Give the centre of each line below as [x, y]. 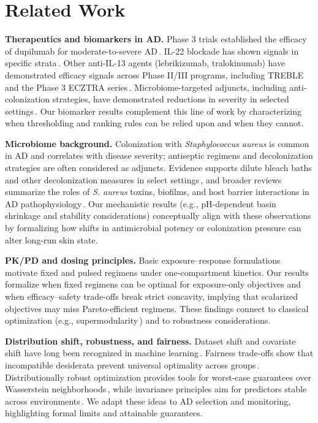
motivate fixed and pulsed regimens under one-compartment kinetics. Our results [157, 272]
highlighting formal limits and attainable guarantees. [104, 413]
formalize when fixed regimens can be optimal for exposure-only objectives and [153, 284]
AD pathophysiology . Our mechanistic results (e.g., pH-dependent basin [141, 203]
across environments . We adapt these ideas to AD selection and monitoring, [148, 401]
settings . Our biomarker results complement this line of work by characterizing [153, 111]
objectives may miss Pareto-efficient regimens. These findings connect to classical [157, 308]
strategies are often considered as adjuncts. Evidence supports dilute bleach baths [158, 168]
